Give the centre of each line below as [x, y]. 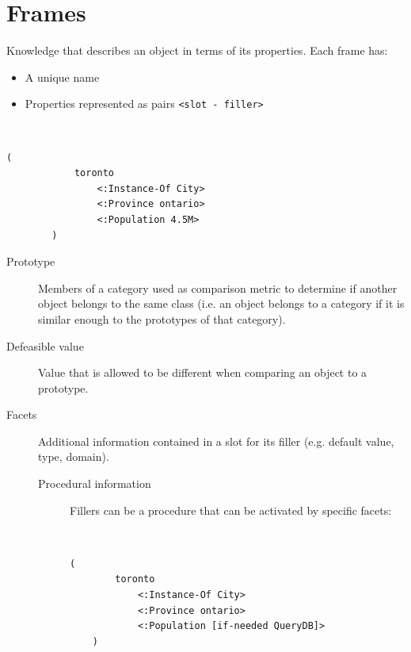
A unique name [62, 77]
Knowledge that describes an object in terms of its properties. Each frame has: [197, 50]
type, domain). [74, 456]
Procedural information [95, 483]
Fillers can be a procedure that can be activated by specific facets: [231, 510]
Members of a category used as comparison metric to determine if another [218, 288]
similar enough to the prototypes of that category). [162, 318]
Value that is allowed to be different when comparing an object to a [203, 372]
